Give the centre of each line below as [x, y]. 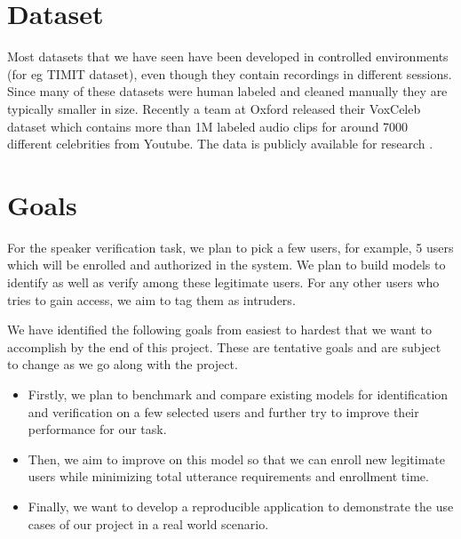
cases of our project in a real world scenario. [148, 523]
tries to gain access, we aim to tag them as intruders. [151, 299]
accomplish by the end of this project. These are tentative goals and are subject [224, 346]
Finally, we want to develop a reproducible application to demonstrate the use [241, 506]
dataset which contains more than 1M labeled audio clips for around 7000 [208, 126]
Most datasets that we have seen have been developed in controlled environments [228, 56]
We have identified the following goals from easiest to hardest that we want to [219, 330]
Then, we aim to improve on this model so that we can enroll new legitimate [236, 459]
